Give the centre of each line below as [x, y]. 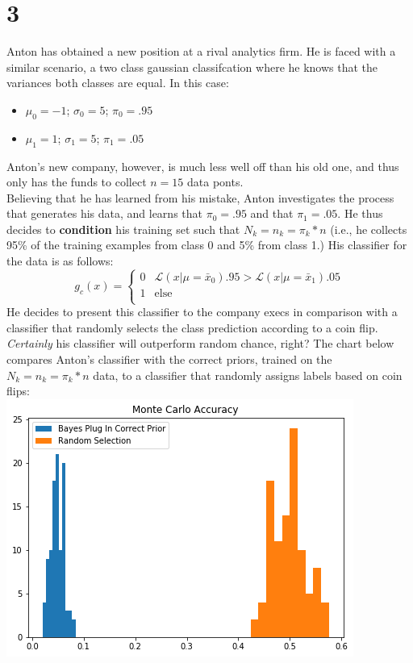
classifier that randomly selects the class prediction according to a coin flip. [192, 327]
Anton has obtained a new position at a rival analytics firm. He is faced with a [201, 51]
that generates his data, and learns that [104, 213]
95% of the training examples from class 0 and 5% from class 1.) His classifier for [207, 245]
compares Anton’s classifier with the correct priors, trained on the [169, 359]
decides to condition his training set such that [123, 229]
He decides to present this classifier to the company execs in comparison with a [202, 312]
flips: [18, 391]
